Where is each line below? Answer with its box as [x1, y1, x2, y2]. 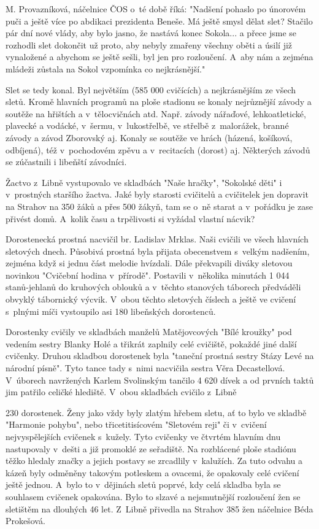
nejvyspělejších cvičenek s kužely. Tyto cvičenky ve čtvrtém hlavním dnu [6, 430, 281, 442]
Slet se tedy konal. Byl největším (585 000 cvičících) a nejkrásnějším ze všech [6, 83, 296, 96]
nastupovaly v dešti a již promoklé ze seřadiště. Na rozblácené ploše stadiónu [6, 442, 296, 455]
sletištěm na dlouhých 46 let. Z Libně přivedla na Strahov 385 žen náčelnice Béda [6, 502, 313, 515]
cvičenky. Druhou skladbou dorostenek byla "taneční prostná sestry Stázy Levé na [6, 349, 314, 362]
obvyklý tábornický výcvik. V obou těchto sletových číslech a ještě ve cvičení [6, 293, 296, 306]
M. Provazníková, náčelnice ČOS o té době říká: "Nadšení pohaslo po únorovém [6, 2, 306, 15]
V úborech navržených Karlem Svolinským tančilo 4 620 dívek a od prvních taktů [6, 373, 314, 386]
